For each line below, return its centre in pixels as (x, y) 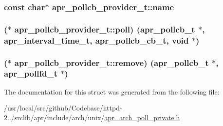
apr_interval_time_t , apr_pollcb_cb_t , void (96, 40)
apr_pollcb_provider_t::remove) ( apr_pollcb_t (111, 62)
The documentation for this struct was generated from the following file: (112, 91)
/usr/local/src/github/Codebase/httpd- (63, 108)
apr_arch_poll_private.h (142, 117)
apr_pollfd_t (31, 73)
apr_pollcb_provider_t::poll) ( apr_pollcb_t (105, 29)
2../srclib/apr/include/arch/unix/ (54, 117)
